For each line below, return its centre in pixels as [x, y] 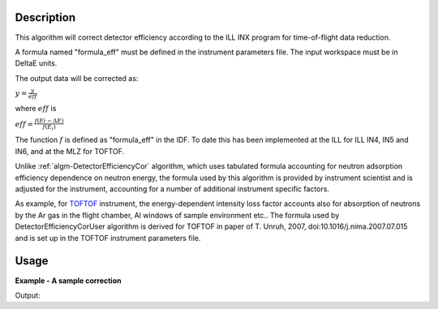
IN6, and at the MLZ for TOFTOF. [70, 151]
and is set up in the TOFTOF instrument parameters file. [108, 238]
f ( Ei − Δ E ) [49, 121]
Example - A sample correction [68, 281]
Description [45, 17]
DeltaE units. [36, 63]
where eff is [36, 109]
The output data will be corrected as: [77, 78]
